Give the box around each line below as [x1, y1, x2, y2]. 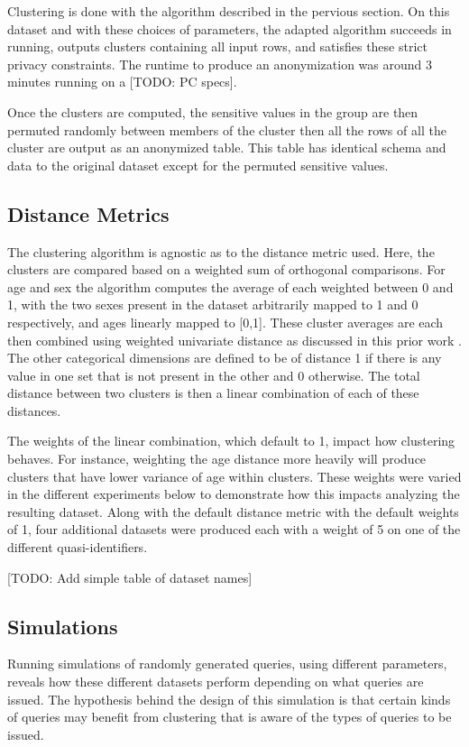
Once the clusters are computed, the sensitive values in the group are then [7, 102, 418, 121]
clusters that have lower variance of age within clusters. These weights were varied [7, 466, 462, 485]
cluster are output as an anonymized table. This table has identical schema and [7, 138, 446, 157]
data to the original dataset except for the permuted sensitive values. [7, 155, 389, 174]
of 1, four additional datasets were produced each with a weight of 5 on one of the [7, 520, 461, 539]
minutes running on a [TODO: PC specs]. [7, 72, 237, 91]
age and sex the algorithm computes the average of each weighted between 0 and [7, 277, 454, 296]
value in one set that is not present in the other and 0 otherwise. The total [7, 365, 420, 384]
